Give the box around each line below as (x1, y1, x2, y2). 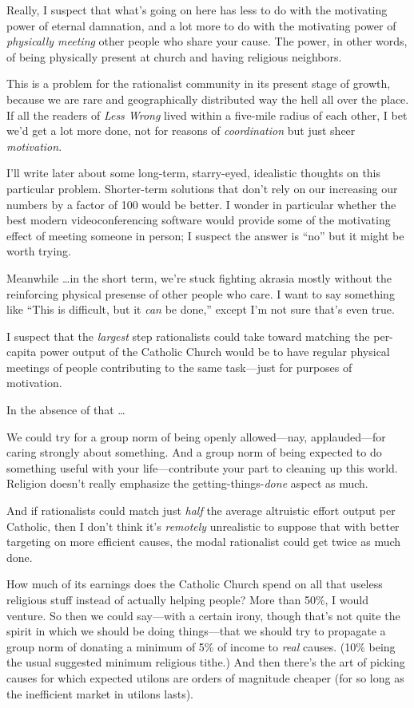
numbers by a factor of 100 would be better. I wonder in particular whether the (6, 196, 396, 212)
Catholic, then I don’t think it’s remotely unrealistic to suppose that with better (6, 517, 400, 534)
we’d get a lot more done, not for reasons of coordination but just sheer (6, 122, 356, 139)
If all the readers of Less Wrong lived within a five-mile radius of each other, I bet (6, 106, 408, 123)
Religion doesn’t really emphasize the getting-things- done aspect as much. (6, 475, 368, 492)
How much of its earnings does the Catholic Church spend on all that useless (6, 575, 383, 592)
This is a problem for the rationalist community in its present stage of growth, (6, 75, 391, 92)
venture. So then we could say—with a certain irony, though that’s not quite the (6, 607, 400, 623)
